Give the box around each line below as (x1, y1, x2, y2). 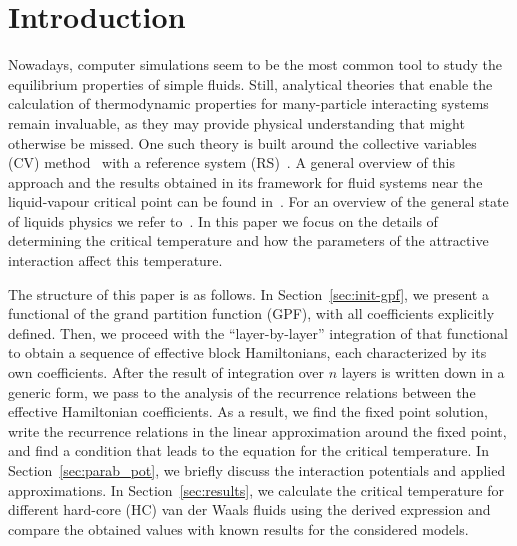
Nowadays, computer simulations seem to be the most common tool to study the (8, 54, 502, 75)
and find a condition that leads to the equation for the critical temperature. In (8, 440, 489, 461)
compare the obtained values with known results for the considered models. (8, 518, 469, 539)
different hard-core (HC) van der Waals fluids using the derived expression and (8, 499, 491, 520)
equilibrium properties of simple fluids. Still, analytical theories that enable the (8, 73, 493, 94)
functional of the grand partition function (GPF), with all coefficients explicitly (8, 303, 495, 324)
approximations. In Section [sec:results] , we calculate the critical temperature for (8, 479, 504, 500)
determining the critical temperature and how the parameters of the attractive (8, 230, 489, 251)
